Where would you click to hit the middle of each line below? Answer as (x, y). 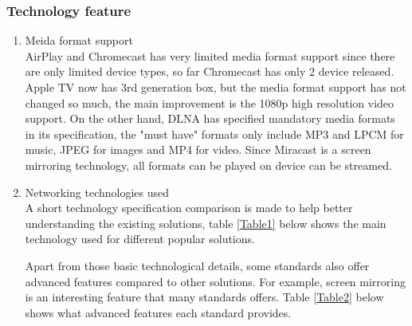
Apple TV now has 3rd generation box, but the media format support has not (216, 87)
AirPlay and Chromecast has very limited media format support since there (210, 55)
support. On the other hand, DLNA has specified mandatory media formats (210, 118)
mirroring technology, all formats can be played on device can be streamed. (208, 165)
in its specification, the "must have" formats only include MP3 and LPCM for (214, 134)
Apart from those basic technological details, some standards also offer (197, 265)
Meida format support (79, 40)
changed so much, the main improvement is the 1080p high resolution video (210, 102)
